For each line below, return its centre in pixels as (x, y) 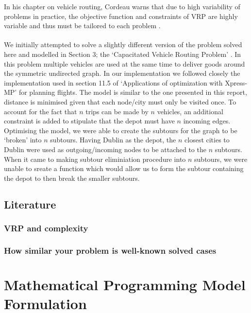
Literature (30, 204)
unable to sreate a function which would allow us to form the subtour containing (124, 168)
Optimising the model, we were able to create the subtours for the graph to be (121, 130)
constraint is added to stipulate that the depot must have (89, 121)
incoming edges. (207, 121)
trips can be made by (117, 111)
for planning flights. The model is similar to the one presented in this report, (133, 92)
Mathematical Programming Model (125, 284)
